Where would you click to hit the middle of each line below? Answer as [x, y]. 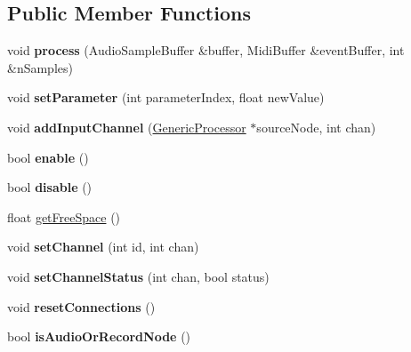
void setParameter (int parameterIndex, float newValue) [166, 97]
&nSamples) [40, 67]
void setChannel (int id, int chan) [103, 247]
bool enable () [48, 157]
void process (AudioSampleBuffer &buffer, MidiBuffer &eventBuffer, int [206, 50]
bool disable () [50, 187]
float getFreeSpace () [64, 216]
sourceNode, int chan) [316, 127]
